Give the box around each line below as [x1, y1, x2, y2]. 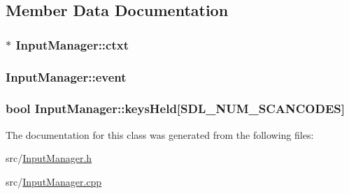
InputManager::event [6, 68, 127, 85]
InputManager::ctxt [15, 36, 129, 53]
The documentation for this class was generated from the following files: [6, 127, 314, 142]
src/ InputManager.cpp [6, 174, 102, 188]
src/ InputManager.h [6, 151, 92, 165]
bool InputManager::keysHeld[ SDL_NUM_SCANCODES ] [6, 100, 345, 117]
